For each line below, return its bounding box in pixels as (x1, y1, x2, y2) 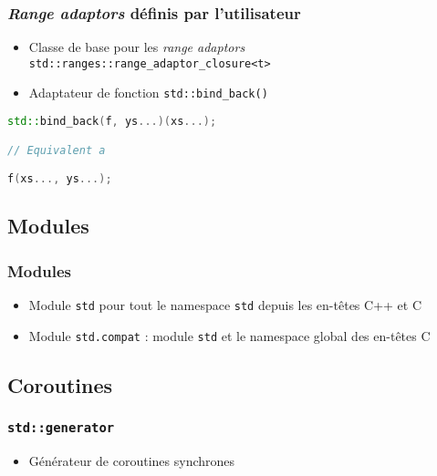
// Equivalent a (7, 143, 106, 157)
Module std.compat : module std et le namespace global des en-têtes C (28, 326, 431, 345)
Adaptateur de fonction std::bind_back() (28, 83, 268, 102)
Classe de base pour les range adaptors (28, 37, 245, 57)
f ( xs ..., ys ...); (7, 172, 112, 186)
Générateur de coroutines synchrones (28, 450, 235, 470)
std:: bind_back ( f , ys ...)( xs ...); (7, 115, 217, 129)
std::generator (7, 420, 115, 436)
